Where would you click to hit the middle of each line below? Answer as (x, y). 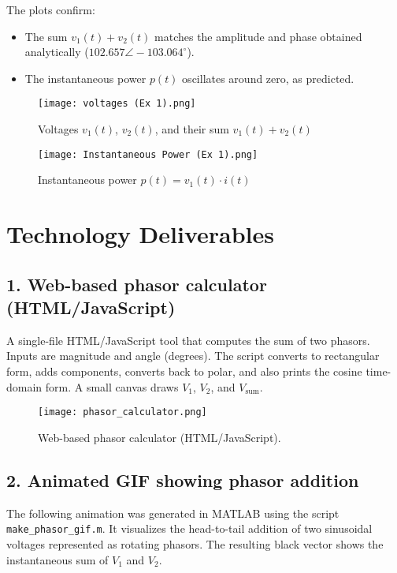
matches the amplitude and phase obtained (258, 36)
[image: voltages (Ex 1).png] (117, 104)
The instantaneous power (85, 78)
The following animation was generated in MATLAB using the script (173, 513)
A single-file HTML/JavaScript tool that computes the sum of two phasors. (188, 340)
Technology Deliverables (141, 234)
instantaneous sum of (58, 559)
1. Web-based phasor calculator (137, 284)
